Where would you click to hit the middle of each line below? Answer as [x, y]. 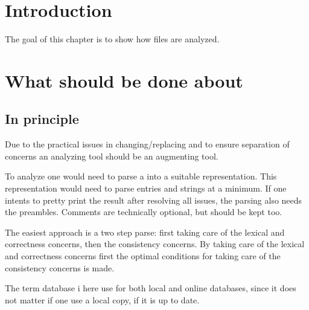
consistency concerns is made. [60, 267]
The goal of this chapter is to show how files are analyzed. [112, 39]
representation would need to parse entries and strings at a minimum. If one [146, 188]
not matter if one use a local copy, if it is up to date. [102, 299]
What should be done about [124, 80]
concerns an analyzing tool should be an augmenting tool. [112, 156]
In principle [42, 119]
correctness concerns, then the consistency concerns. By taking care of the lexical [155, 244]
